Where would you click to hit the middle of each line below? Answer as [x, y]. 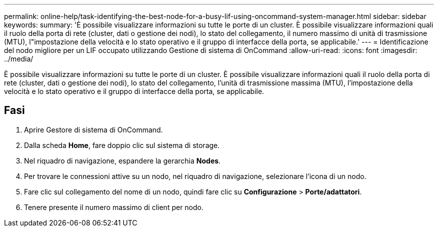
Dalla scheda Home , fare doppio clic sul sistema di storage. [122, 145]
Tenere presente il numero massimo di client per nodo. [114, 207]
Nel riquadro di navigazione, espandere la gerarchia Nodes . [122, 160]
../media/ [19, 59]
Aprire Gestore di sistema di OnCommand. [93, 129]
